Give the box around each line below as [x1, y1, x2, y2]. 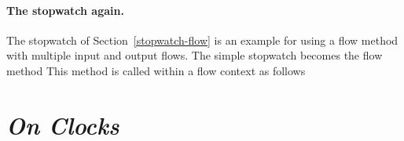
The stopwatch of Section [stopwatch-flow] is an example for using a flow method [6, 31, 398, 48]
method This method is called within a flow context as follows [6, 62, 306, 78]
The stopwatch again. [6, 2, 124, 18]
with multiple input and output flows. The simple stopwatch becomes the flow [6, 47, 383, 63]
